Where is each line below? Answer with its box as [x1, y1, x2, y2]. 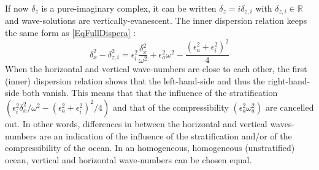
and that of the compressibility [112, 100, 229, 113]
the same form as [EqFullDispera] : [5, 26, 136, 39]
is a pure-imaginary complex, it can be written [41, 2, 217, 14]
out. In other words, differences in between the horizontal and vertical [5, 117, 267, 130]
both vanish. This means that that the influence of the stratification [22, 86, 278, 99]
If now [5, 2, 29, 14]
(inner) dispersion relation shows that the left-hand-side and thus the [5, 74, 265, 87]
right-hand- [267, 74, 310, 87]
